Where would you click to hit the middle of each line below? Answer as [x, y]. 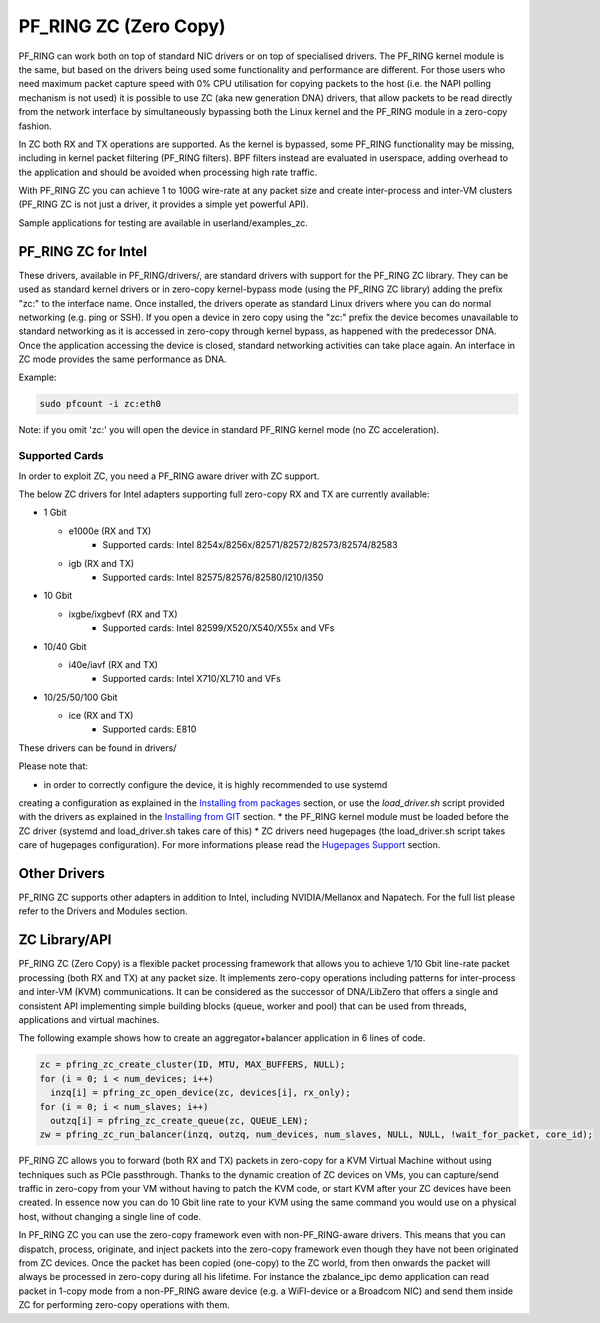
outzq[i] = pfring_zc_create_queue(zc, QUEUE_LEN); [179, 1120]
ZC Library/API [65, 940]
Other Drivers [61, 873]
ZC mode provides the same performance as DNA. [122, 359]
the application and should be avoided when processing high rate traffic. [168, 172]
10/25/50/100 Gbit [80, 697]
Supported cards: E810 [149, 729]
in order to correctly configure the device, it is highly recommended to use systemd [215, 784]
